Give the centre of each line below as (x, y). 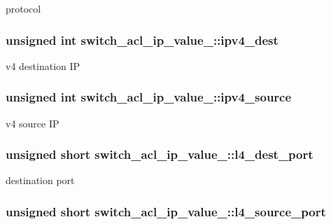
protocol (23, 8)
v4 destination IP (43, 65)
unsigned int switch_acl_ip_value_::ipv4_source (149, 97)
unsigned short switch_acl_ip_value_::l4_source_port (166, 211)
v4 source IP (33, 123)
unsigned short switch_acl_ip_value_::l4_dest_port (160, 154)
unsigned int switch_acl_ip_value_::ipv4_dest (142, 40)
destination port (40, 180)
